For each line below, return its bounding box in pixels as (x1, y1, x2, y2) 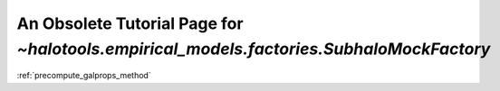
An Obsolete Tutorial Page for (16, 14, 244, 33)
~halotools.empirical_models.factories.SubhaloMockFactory (16, 39, 491, 59)
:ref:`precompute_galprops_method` (16, 70, 151, 81)
